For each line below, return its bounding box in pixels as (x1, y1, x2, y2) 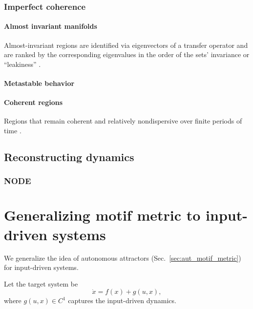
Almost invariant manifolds (4, 21, 97, 31)
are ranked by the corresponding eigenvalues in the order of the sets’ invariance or (4, 49, 250, 60)
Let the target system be (4, 278, 78, 288)
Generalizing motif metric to (4, 205, 201, 225)
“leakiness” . (4, 59, 41, 69)
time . (4, 125, 21, 135)
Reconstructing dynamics (4, 149, 134, 164)
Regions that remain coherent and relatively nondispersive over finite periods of (4, 116, 242, 126)
